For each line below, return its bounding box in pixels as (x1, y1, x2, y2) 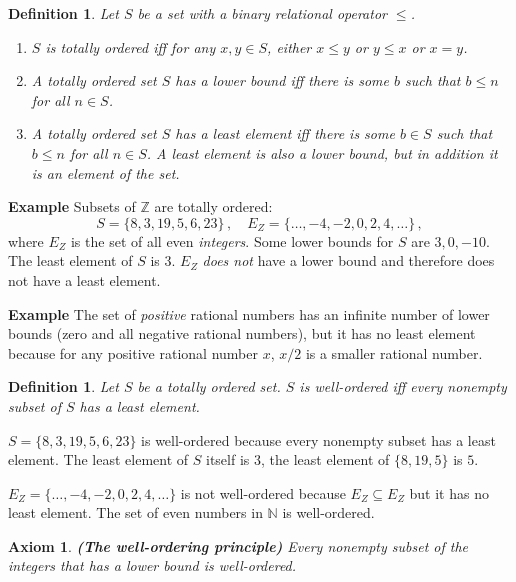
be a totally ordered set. (137, 376, 281, 397)
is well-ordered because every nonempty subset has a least (141, 429, 496, 450)
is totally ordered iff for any (45, 36, 216, 57)
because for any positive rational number (8, 342, 258, 363)
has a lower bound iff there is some (175, 70, 389, 91)
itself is (206, 449, 250, 470)
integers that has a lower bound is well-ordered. (8, 555, 297, 576)
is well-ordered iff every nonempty (299, 376, 507, 397)
